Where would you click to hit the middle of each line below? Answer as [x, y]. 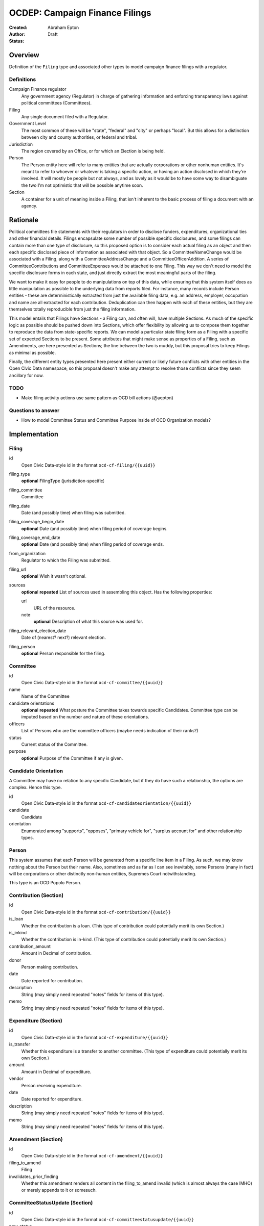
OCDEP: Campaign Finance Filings [80, 13]
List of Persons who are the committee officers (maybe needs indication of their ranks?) [110, 731]
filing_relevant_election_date [38, 631]
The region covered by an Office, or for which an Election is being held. [93, 151]
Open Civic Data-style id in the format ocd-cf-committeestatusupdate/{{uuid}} [108, 1219]
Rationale [24, 220]
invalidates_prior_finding [34, 1176]
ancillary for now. [26, 375]
